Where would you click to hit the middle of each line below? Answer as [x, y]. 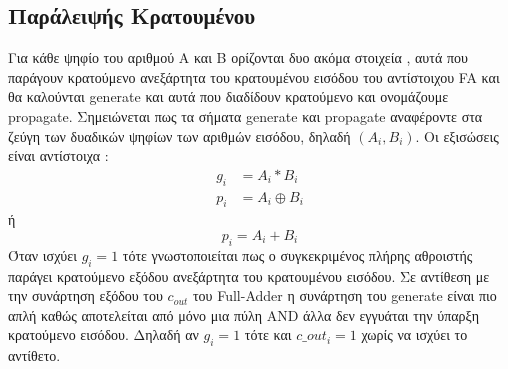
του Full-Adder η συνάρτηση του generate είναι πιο [344, 295]
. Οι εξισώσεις [457, 135]
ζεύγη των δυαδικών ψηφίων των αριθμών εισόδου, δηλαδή [179, 135]
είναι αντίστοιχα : [58, 155]
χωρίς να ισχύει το [414, 334]
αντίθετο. [34, 355]
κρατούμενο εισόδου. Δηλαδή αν [103, 334]
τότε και [268, 334]
